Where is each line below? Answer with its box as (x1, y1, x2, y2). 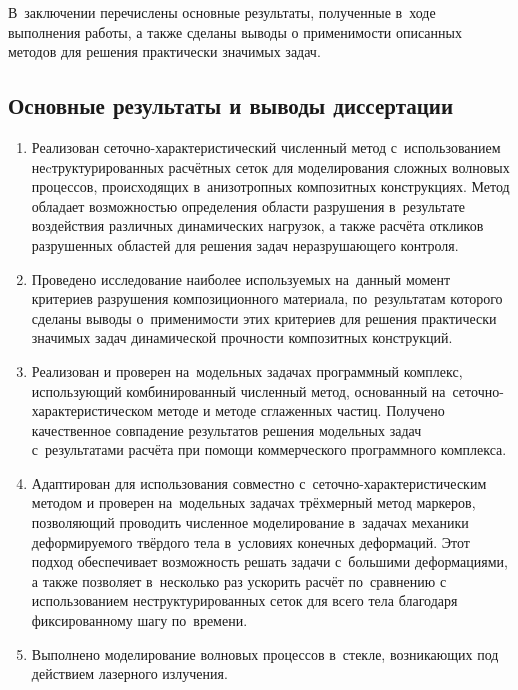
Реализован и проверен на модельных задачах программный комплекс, (31, 360, 463, 381)
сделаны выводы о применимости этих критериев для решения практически (31, 307, 497, 328)
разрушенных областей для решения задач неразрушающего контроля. (31, 234, 459, 255)
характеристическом (31, 400, 153, 421)
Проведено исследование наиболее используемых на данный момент (31, 268, 451, 289)
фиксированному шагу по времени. (31, 610, 248, 631)
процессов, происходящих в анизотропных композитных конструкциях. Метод (31, 176, 510, 197)
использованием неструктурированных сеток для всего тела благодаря (31, 590, 458, 611)
